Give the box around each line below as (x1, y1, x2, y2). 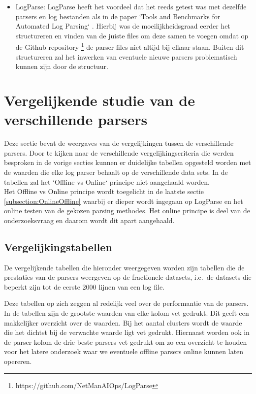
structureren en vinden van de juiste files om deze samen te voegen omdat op (15, 30, 249, 40)
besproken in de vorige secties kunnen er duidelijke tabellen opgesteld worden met (4, 157, 251, 167)
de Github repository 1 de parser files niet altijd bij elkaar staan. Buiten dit (15, 40, 244, 52)
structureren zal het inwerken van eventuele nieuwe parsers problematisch (15, 51, 237, 62)
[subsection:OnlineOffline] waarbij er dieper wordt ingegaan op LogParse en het (4, 196, 243, 206)
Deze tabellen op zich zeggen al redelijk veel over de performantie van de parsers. (4, 298, 249, 308)
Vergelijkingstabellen (4, 239, 112, 254)
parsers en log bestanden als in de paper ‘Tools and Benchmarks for (15, 11, 221, 21)
